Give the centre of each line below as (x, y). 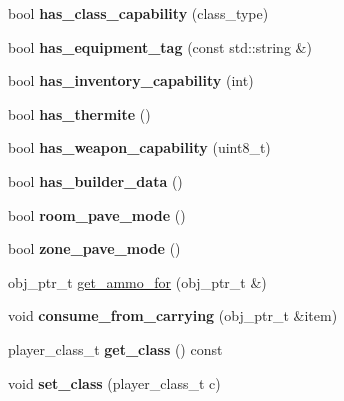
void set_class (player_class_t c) (114, 382)
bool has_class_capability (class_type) (138, 13)
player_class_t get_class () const (115, 348)
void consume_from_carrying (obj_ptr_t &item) (173, 315)
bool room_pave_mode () (97, 214)
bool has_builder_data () (95, 180)
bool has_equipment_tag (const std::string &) (160, 46)
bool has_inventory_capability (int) (131, 80)
